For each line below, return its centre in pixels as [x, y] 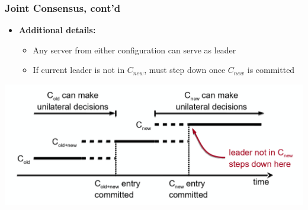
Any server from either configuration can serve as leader [134, 50]
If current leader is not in [79, 70]
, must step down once [185, 70]
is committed [271, 70]
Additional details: [57, 30]
